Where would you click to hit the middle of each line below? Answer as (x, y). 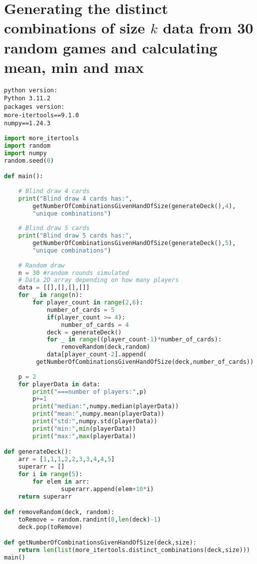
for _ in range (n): (50, 295)
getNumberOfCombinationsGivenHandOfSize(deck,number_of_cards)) (145, 362)
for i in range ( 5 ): (50, 474)
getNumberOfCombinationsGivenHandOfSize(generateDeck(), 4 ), (134, 206)
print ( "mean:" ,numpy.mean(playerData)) (99, 414)
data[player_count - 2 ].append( (97, 355)
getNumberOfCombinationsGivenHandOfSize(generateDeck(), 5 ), (134, 243)
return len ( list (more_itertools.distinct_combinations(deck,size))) (134, 550)
